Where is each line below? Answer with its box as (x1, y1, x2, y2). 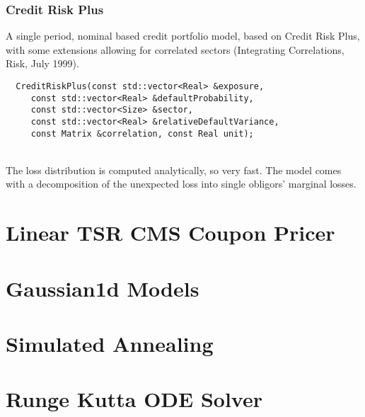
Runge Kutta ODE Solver (6, 384, 262, 413)
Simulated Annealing (6, 329, 214, 358)
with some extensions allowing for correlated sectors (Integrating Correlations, (6, 42, 344, 57)
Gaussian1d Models (6, 273, 199, 302)
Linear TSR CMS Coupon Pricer (6, 218, 335, 247)
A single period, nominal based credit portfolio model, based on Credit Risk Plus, (6, 28, 360, 43)
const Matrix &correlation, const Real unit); (30, 128, 254, 139)
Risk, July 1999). (6, 56, 79, 71)
